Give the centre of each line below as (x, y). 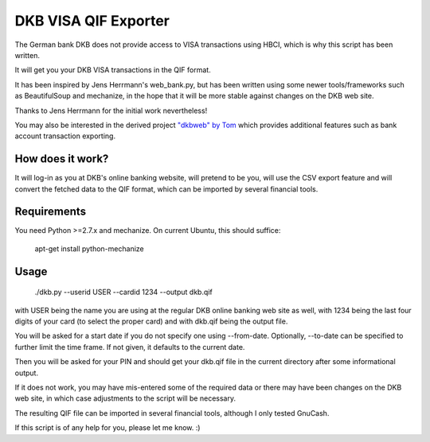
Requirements (51, 212)
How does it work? (62, 159)
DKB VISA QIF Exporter (92, 21)
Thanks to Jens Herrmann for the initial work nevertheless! (111, 111)
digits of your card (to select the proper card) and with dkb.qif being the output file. (151, 321)
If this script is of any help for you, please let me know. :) (107, 428)
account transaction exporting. (65, 136)
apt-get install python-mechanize (89, 248)
